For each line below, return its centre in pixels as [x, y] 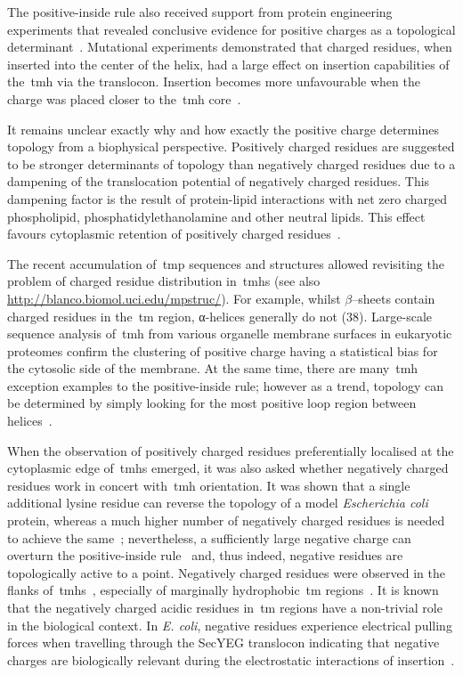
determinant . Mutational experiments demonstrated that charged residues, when [230, 47]
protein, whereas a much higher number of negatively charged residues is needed [226, 520]
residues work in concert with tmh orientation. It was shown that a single [209, 485]
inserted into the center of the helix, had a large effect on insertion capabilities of [228, 64]
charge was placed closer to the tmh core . [124, 98]
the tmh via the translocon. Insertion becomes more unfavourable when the [214, 81]
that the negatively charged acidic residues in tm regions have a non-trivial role [225, 607]
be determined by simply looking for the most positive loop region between [212, 403]
